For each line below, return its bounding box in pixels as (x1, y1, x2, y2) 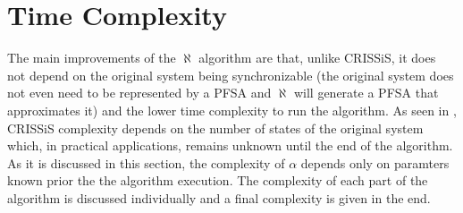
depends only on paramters (300, 153, 450, 172)
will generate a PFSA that (293, 83, 439, 102)
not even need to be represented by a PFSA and (7, 83, 272, 102)
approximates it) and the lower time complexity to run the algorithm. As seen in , (7, 100, 457, 119)
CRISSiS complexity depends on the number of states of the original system (7, 118, 424, 137)
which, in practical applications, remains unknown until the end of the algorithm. (7, 136, 453, 155)
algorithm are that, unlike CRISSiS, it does (198, 48, 436, 67)
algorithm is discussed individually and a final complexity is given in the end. (7, 188, 431, 207)
